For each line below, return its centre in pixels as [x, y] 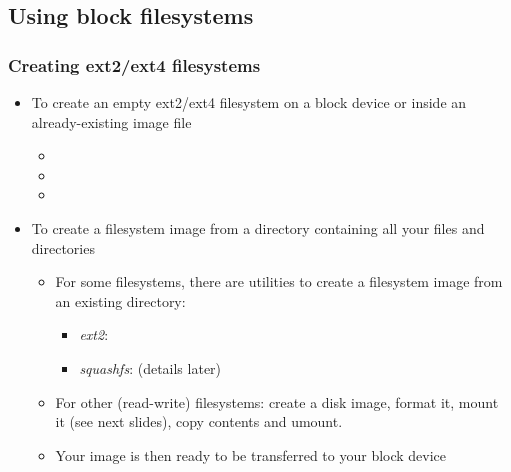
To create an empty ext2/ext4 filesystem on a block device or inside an [249, 102]
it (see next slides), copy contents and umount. [199, 421]
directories [63, 247]
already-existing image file [111, 121]
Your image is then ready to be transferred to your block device [251, 454]
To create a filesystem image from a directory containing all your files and [258, 227]
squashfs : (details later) [150, 367]
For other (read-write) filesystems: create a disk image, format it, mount [277, 401]
